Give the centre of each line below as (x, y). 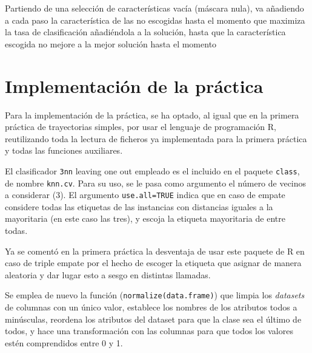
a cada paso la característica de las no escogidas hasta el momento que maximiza (155, 20)
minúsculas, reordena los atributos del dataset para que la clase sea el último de (153, 319)
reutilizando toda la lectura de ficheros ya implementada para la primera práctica (156, 138)
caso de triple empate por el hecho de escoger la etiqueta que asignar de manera (153, 263)
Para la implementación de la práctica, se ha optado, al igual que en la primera (152, 115)
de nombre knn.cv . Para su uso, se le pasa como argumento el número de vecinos (156, 183)
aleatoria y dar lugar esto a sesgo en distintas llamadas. (108, 274)
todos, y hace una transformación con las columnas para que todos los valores (149, 331)
